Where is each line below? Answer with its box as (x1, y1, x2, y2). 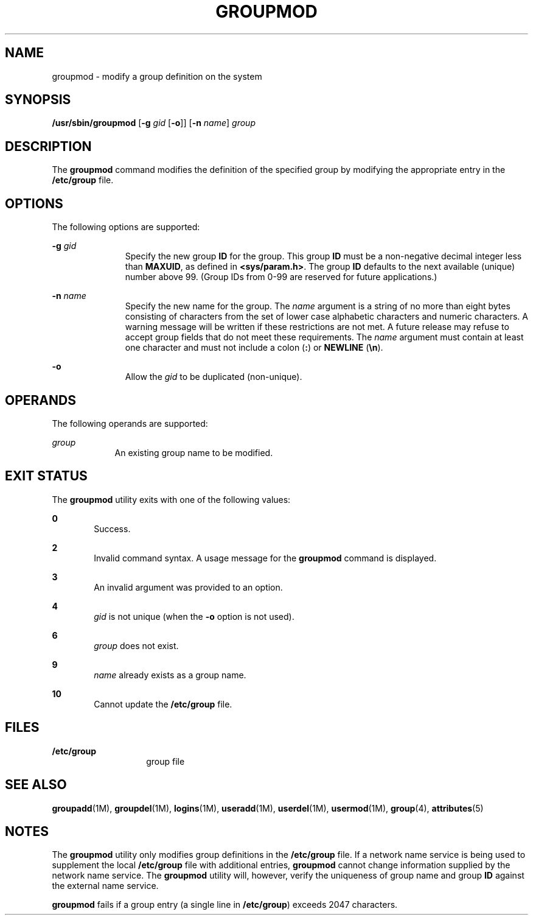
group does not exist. (94, 640, 179, 651)
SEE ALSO (5, 777, 67, 793)
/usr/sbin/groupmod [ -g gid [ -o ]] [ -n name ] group (52, 118, 256, 128)
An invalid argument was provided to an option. (94, 581, 283, 592)
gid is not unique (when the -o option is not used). (94, 611, 294, 622)
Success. (94, 523, 131, 534)
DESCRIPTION (5, 138, 92, 154)
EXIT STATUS (5, 468, 88, 484)
